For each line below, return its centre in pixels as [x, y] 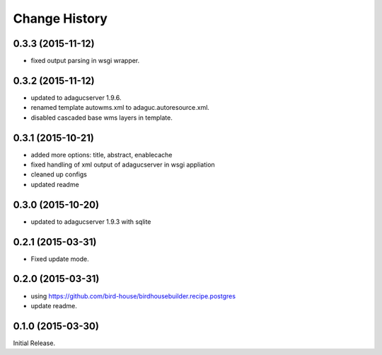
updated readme [55, 184]
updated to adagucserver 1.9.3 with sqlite [91, 221]
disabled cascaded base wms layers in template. [102, 118]
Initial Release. [34, 343]
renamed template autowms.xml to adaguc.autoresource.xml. [120, 108]
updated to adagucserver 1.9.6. [76, 97]
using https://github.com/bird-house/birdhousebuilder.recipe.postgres [133, 296]
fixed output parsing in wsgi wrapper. [85, 61]
